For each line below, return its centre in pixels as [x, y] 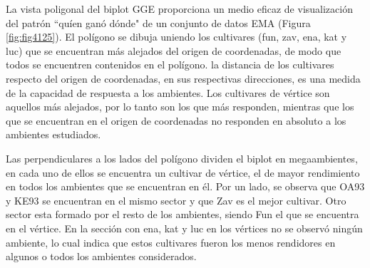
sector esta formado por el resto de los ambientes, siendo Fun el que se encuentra [183, 214]
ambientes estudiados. [53, 134]
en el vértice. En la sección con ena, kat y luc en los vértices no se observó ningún [184, 228]
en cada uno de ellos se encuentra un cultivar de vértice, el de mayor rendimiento [183, 172]
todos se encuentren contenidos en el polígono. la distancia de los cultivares [170, 65]
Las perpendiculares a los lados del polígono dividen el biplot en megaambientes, [182, 158]
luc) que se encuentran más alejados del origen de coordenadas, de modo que [174, 50]
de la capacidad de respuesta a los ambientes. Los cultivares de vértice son [168, 92]
